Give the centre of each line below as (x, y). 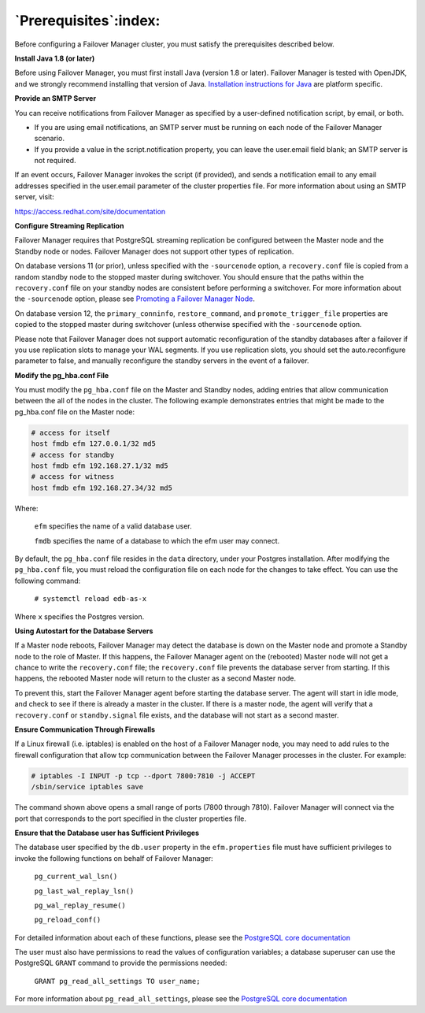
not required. (55, 161)
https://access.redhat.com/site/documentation (90, 211)
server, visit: (34, 197)
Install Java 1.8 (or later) (55, 58)
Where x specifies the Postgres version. (79, 616)
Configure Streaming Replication (69, 226)
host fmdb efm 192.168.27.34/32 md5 (102, 488)
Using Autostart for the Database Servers (84, 631)
